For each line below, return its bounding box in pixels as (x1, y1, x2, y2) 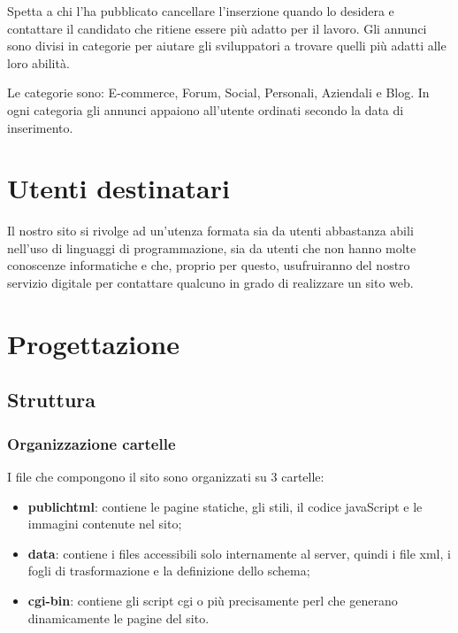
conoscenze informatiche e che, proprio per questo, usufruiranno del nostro (7, 256, 410, 274)
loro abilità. (7, 53, 70, 72)
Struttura (7, 386, 96, 413)
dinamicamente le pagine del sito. (27, 608, 210, 627)
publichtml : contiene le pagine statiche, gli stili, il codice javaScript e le (27, 497, 423, 515)
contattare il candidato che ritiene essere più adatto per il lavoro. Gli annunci (7, 19, 427, 37)
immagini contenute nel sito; (27, 514, 182, 533)
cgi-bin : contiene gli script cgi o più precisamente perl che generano (27, 591, 398, 609)
